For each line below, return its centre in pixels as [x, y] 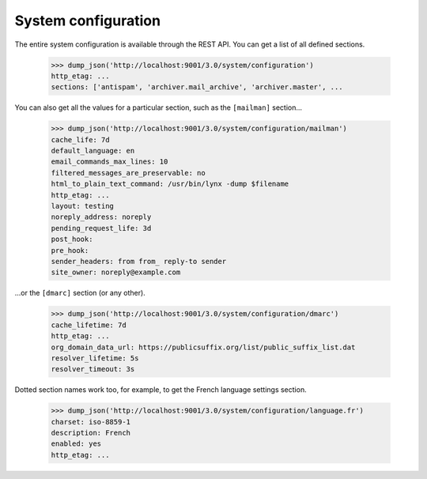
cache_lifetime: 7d [89, 325]
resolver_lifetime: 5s [95, 358]
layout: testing [83, 206]
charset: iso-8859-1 [91, 422]
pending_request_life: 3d [101, 228]
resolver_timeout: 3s [93, 369]
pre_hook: [70, 250]
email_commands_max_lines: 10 [110, 162]
